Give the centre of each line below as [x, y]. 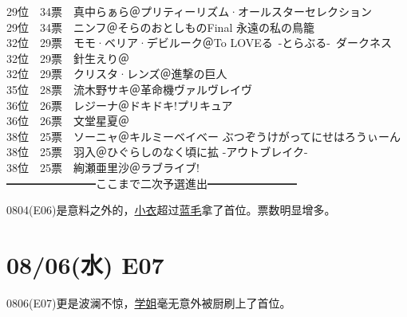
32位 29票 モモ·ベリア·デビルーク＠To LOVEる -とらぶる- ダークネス [199, 43]
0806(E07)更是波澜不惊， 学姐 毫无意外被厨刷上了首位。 [149, 302]
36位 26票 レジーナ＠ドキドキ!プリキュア [120, 105]
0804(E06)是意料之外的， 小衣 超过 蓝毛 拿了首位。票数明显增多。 [171, 210]
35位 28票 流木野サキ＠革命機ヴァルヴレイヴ [129, 89]
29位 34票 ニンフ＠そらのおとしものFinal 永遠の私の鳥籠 [160, 27]
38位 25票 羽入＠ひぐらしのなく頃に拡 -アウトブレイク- [157, 152]
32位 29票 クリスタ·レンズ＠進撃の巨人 [117, 74]
